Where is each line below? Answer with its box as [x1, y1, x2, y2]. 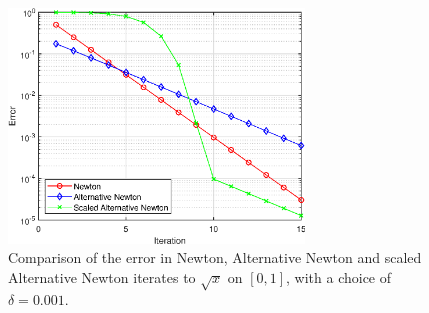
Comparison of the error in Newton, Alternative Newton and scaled [8, 247, 422, 268]
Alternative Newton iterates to [8, 266, 196, 287]
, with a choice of [286, 266, 392, 287]
